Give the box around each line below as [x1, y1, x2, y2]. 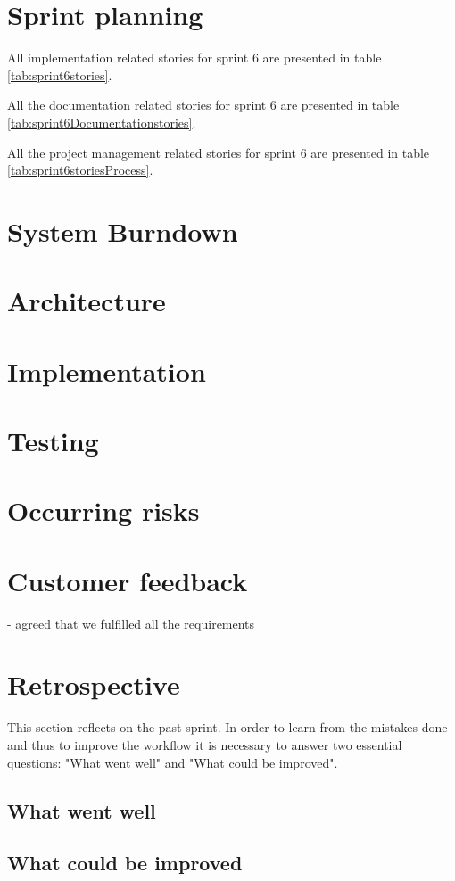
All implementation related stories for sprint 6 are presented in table [7, 48, 382, 67]
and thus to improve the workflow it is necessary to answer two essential [7, 736, 402, 753]
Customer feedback [7, 562, 248, 598]
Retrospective [7, 666, 180, 703]
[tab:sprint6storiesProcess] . [7, 161, 153, 179]
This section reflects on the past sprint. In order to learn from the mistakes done [7, 718, 448, 737]
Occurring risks [7, 492, 200, 529]
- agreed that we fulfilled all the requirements [7, 613, 255, 632]
